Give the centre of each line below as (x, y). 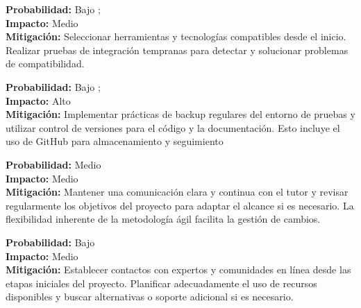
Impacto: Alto (38, 100)
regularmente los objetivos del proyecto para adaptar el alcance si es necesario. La (180, 205)
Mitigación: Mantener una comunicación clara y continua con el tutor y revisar (177, 192)
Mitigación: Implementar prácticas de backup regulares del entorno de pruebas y (180, 114)
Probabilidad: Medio (53, 164)
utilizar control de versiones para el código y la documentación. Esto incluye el (173, 127)
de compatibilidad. (45, 63)
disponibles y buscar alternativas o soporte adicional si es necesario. (150, 297)
